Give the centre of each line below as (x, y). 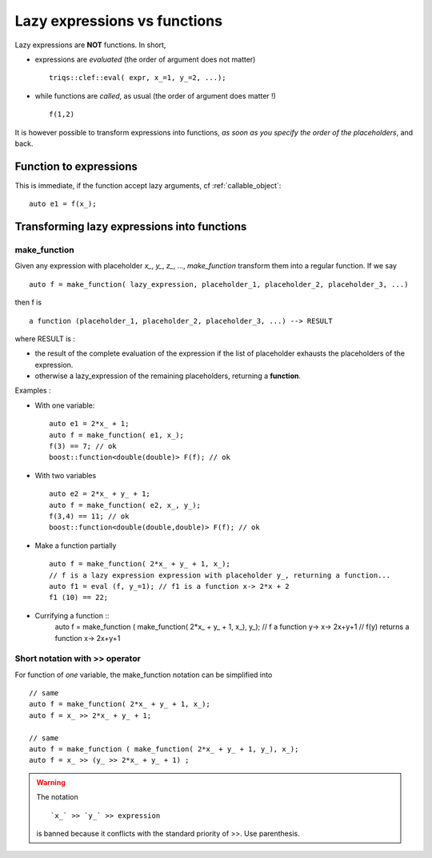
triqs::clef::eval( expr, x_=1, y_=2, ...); (138, 78)
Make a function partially (76, 546)
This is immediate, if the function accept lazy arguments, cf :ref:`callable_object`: (148, 185)
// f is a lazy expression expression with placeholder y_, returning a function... (220, 575)
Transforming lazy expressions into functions (131, 227)
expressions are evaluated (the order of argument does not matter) (145, 59)
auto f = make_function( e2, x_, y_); (125, 505)
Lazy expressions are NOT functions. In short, (90, 45)
